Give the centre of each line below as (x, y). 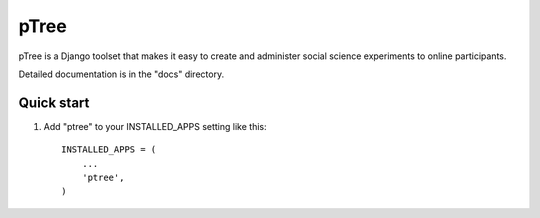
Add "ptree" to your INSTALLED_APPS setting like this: (155, 126)
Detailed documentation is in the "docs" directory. (121, 74)
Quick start (54, 102)
